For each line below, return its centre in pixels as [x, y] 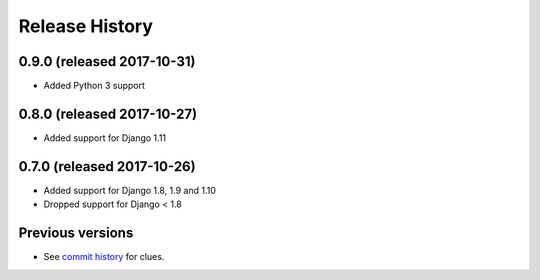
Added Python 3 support [94, 86]
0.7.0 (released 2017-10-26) [107, 166]
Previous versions [76, 233]
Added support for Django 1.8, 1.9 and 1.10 [130, 190]
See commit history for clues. [104, 257]
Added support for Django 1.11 [105, 137]
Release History [86, 26]
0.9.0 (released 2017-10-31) [107, 61]
